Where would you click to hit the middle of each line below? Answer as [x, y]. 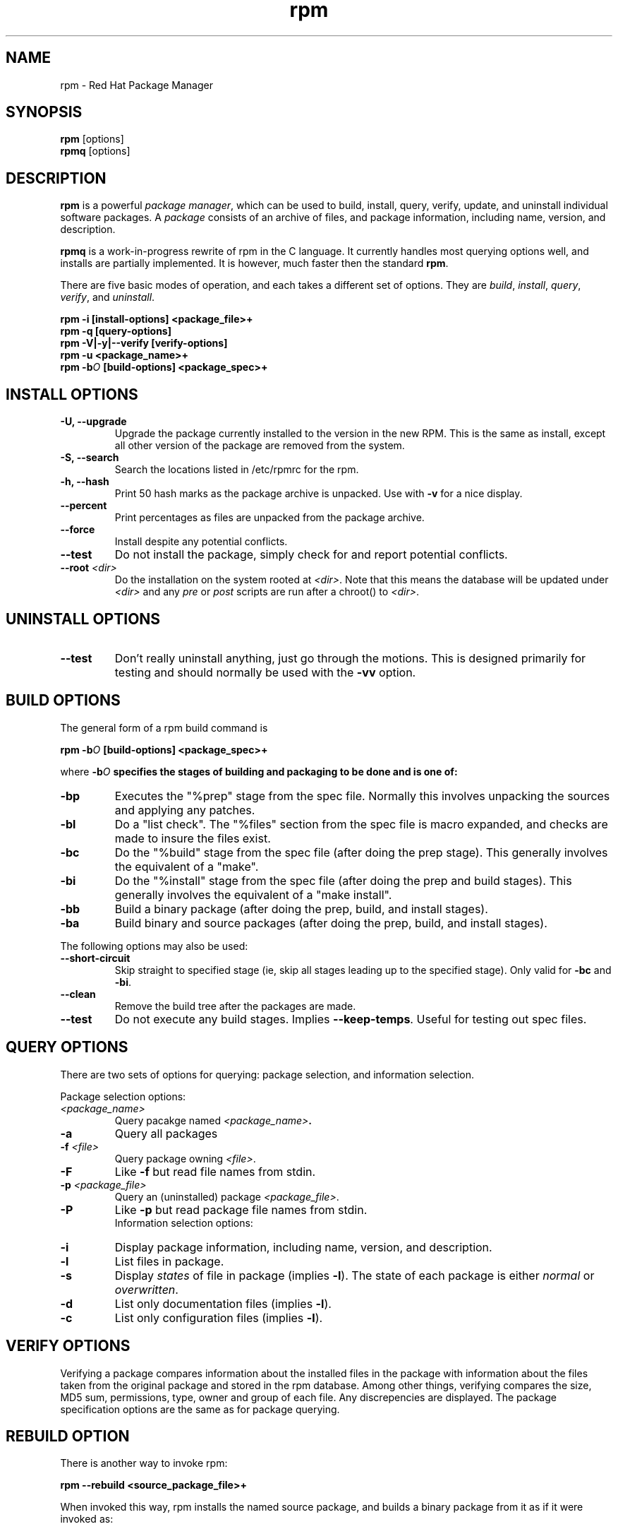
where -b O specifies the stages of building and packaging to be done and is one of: [259, 771]
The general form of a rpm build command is [164, 727]
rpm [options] [92, 139]
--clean [78, 994]
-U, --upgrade [93, 422]
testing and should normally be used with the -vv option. [265, 672]
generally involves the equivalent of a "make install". [253, 894]
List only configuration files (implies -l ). [219, 1317]
